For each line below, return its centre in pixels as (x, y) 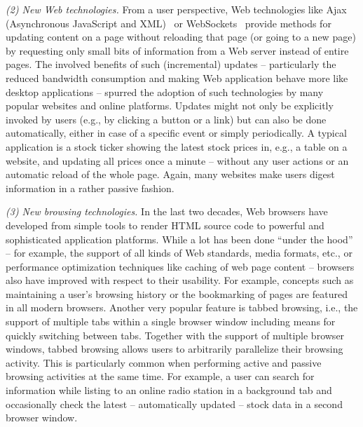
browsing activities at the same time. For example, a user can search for (160, 376)
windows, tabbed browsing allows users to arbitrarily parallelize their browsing (174, 349)
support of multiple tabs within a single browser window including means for (171, 321)
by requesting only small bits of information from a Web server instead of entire (177, 50)
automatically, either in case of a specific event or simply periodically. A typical (176, 133)
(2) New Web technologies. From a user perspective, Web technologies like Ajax (176, 9)
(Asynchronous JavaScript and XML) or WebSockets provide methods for (169, 23)
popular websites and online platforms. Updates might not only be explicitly (170, 106)
